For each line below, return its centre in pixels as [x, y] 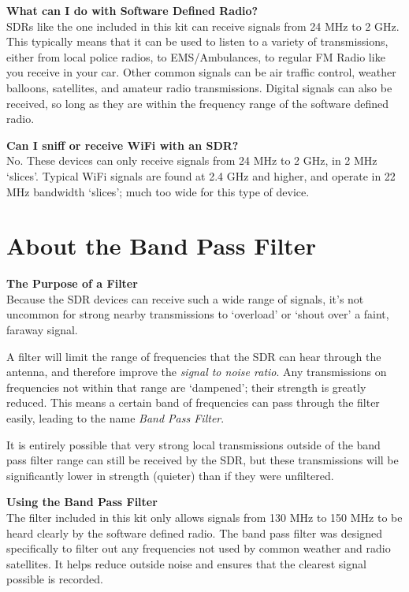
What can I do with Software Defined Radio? [132, 10]
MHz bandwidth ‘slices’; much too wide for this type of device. [158, 191]
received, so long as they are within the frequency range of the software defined [197, 103]
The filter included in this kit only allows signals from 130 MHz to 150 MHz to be [204, 517]
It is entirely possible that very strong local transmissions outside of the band [193, 444]
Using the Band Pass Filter [82, 502]
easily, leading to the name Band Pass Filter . [115, 418]
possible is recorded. [55, 579]
